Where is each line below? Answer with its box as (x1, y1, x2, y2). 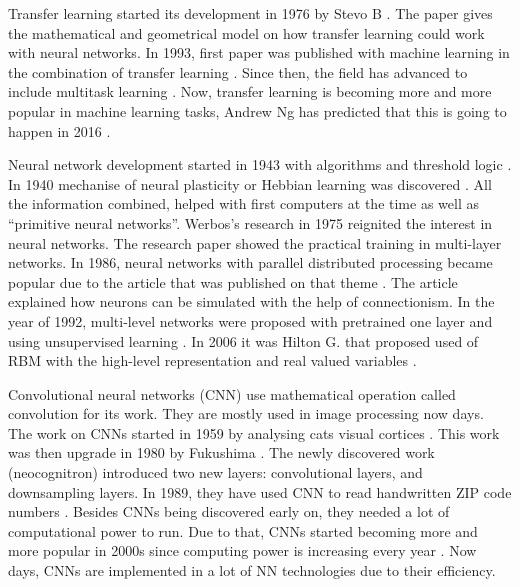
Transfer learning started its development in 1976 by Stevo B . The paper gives (8, 3, 493, 23)
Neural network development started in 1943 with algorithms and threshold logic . (8, 154, 512, 175)
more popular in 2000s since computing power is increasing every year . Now (8, 540, 477, 561)
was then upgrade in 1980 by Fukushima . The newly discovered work (8, 442, 435, 463)
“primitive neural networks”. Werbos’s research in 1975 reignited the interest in (8, 212, 493, 233)
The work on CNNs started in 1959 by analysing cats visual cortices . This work (8, 422, 500, 443)
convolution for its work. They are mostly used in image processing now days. (8, 403, 484, 424)
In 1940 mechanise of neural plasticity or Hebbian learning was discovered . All (8, 173, 492, 194)
